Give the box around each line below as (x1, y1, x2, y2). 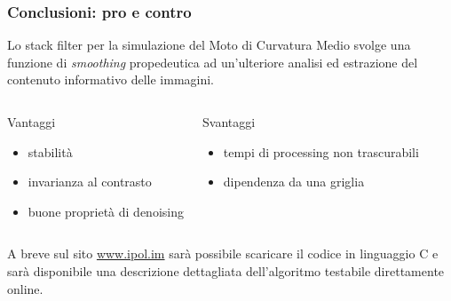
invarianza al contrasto (28, 172, 152, 191)
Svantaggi (202, 113, 256, 131)
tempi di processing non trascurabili (223, 142, 419, 161)
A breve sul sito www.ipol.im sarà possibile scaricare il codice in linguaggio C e (7, 244, 439, 263)
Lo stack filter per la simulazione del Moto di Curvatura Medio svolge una (7, 36, 411, 54)
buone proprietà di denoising (28, 202, 184, 220)
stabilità (28, 142, 73, 161)
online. (7, 279, 44, 297)
